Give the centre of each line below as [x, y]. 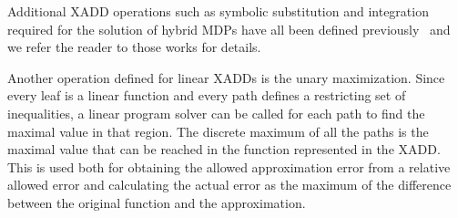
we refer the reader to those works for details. [134, 47]
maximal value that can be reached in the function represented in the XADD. [224, 149]
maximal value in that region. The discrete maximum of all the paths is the [218, 131]
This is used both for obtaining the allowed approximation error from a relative [229, 166]
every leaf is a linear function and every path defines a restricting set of [207, 95]
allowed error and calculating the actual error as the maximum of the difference [229, 185]
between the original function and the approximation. [157, 202]
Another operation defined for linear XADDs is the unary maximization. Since [226, 77]
